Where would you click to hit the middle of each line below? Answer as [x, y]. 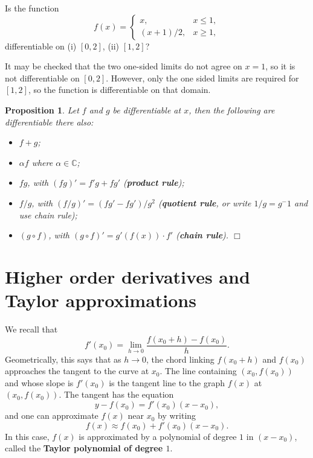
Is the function [32, 8]
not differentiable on [42, 78]
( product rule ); [154, 183]
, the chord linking [180, 359]
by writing [177, 415]
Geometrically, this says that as [63, 359]
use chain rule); [48, 215]
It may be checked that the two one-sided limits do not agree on [124, 66]
